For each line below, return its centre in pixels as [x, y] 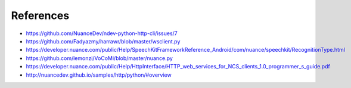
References [40, 15]
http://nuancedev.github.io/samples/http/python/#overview [99, 75]
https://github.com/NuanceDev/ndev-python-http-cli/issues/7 [102, 33]
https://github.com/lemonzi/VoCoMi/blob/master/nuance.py [99, 58]
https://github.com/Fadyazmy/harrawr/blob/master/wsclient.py [103, 41]
